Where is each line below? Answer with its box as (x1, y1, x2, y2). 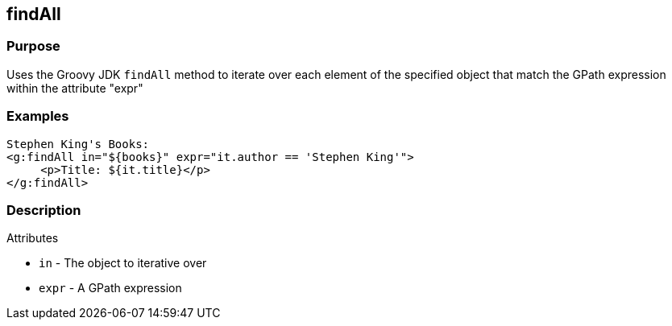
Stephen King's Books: (6, 137, 150, 151)
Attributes (6, 231, 59, 246)
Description (6, 201, 81, 218)
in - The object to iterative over (39, 256, 207, 270)
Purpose (6, 38, 60, 55)
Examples (6, 108, 69, 125)
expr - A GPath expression (39, 281, 182, 295)
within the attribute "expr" (6, 80, 143, 95)
